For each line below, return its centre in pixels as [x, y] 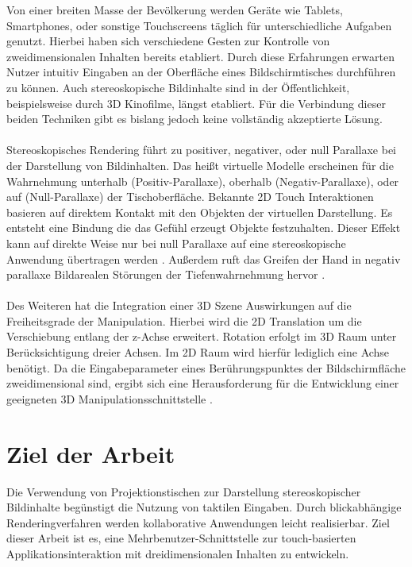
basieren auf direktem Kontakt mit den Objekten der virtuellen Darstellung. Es [200, 212]
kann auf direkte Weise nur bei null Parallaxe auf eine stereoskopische [176, 243]
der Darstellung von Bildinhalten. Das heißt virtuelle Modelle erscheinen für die [200, 165]
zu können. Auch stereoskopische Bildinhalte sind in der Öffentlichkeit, [178, 87]
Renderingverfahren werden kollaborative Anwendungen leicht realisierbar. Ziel [198, 522]
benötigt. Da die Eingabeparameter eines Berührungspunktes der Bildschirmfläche [206, 367]
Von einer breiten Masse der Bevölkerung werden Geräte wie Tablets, [175, 10]
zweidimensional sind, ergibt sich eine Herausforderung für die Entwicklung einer [203, 383]
